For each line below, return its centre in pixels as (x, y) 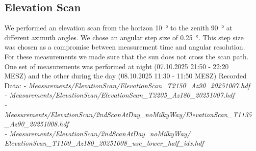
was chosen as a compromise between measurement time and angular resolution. (125, 47)
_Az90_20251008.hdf (37, 124)
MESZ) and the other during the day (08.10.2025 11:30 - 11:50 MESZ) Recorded (126, 76)
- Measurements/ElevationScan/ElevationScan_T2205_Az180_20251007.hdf (120, 95)
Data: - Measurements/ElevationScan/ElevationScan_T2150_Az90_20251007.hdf (127, 85)
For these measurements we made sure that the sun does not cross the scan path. (127, 56)
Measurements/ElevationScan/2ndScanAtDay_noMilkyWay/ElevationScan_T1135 (128, 114)
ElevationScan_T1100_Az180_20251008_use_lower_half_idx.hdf (104, 143)
